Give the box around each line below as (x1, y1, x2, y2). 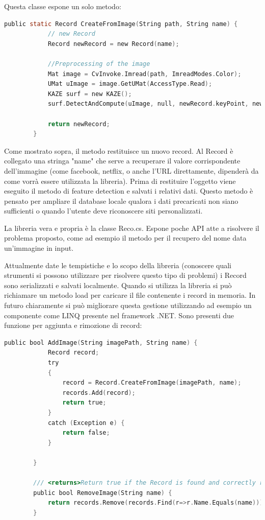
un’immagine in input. (4, 243, 74, 253)
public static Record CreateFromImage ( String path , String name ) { (4, 20, 238, 28)
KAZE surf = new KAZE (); (47, 90, 132, 98)
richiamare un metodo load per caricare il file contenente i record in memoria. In (4, 290, 256, 300)
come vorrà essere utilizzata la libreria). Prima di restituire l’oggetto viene (4, 175, 236, 186)
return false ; (62, 429, 110, 437)
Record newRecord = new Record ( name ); (47, 40, 179, 48)
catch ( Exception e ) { (47, 419, 125, 427)
